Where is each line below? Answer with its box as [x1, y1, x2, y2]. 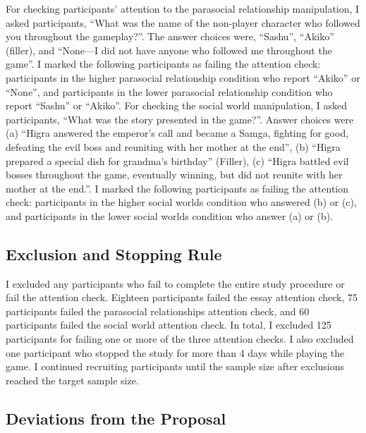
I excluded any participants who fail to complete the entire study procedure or [6, 276, 345, 291]
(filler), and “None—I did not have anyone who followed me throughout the [6, 42, 332, 57]
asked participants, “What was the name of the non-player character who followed [6, 15, 360, 30]
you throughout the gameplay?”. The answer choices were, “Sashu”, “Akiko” [6, 29, 334, 44]
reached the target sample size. [6, 372, 139, 387]
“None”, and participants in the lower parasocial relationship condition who [6, 84, 333, 99]
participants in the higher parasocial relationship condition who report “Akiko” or [6, 70, 360, 85]
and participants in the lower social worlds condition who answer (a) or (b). [6, 208, 334, 223]
